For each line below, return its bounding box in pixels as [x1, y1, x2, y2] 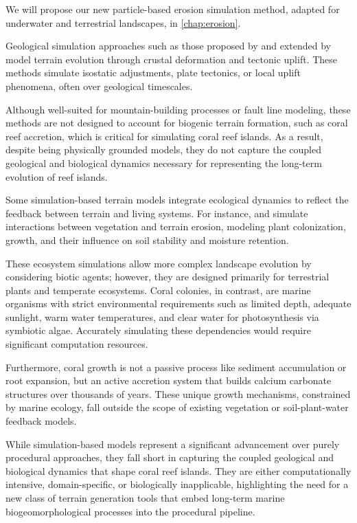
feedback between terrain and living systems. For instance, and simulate [5, 205, 308, 220]
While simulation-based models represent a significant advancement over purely [5, 436, 340, 451]
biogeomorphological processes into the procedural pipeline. [5, 504, 255, 518]
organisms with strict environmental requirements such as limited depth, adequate [5, 296, 352, 311]
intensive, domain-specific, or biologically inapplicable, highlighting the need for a [5, 477, 349, 491]
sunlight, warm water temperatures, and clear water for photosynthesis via [5, 309, 319, 324]
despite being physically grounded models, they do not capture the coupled [5, 142, 322, 157]
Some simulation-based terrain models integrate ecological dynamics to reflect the [5, 192, 349, 207]
